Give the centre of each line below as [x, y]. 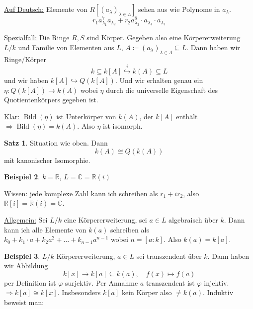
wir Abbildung [26, 266]
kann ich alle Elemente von [45, 229]
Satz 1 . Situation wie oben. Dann [56, 142]
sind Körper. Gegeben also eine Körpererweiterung [164, 38]
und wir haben [26, 80]
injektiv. [216, 282]
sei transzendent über [169, 256]
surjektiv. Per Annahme [102, 282]
